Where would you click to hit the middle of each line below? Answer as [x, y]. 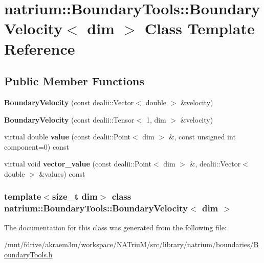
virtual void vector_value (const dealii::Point [78, 164]
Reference [40, 48]
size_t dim [75, 196]
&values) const [62, 173]
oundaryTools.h [28, 254]
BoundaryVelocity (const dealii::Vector [69, 102]
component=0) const [37, 146]
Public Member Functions [74, 81]
